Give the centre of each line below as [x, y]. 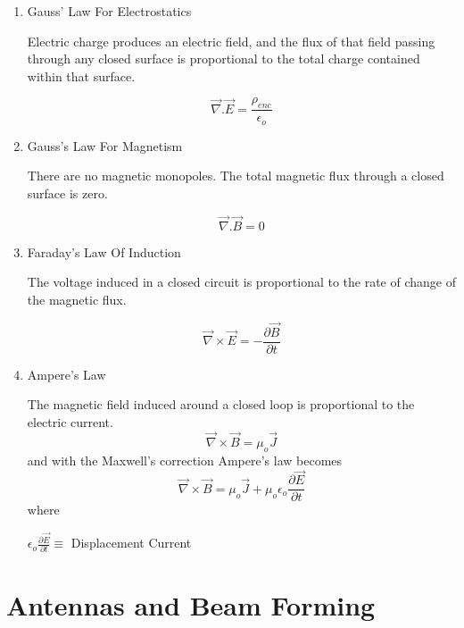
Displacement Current [131, 543]
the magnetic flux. [77, 299]
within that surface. [81, 75]
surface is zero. [67, 193]
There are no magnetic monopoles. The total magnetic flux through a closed [236, 176]
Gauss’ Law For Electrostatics [109, 11]
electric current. [70, 421]
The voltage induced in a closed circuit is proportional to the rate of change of [241, 282]
